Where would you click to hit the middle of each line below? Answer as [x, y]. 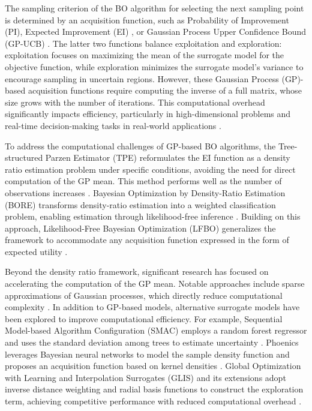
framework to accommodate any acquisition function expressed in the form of [147, 240]
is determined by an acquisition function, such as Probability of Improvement [147, 19]
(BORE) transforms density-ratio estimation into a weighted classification [140, 204]
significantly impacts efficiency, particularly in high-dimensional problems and [148, 114]
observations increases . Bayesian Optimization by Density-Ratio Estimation [145, 192]
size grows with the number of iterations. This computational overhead [135, 102]
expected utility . [36, 251]
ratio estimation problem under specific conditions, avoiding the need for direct [150, 169]
